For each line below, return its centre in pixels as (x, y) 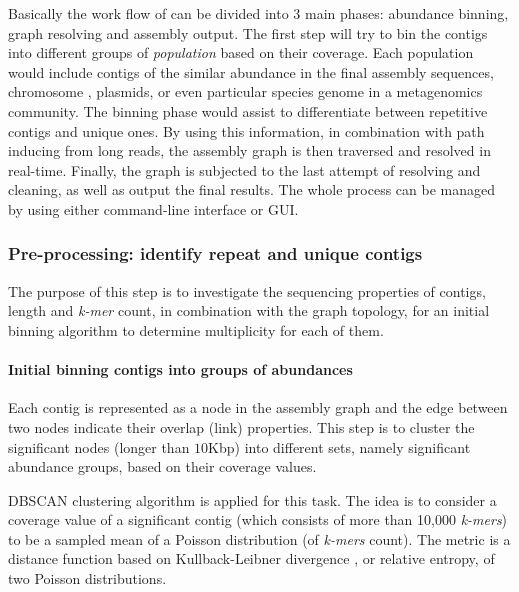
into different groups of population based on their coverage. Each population (241, 52)
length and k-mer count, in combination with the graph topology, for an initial (249, 310)
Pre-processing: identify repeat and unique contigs (215, 253)
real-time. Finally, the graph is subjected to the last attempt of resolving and (244, 169)
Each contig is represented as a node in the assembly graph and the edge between (258, 407)
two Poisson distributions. (87, 578)
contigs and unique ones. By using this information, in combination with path (246, 130)
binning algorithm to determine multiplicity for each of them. (196, 329)
